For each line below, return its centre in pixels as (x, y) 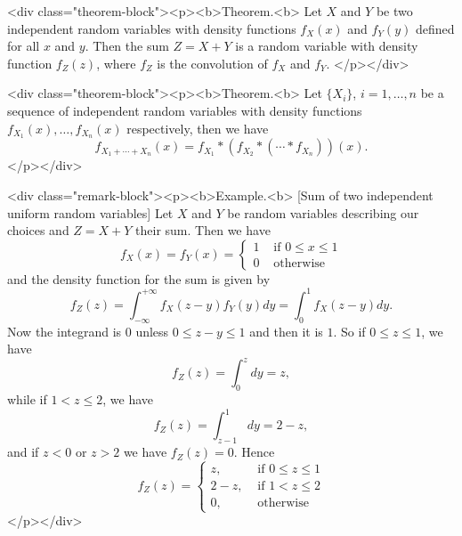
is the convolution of (212, 63)
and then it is (286, 331)
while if (27, 399)
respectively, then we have (198, 128)
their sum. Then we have (203, 230)
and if (23, 452)
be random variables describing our (323, 212)
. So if (349, 331)
